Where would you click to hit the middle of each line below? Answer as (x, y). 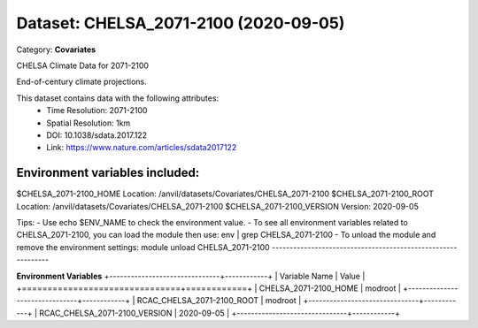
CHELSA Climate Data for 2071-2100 (83, 65)
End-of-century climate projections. (81, 82)
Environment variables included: (108, 173)
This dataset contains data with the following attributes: (118, 98)
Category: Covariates (56, 50)
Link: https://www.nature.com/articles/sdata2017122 (142, 148)
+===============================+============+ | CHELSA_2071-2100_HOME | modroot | (209, 288)
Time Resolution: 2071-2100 (97, 111)
